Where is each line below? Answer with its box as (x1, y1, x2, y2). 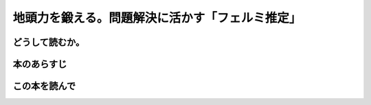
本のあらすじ (12, 58, 67, 70)
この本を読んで (12, 80, 76, 92)
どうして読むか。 (12, 36, 85, 48)
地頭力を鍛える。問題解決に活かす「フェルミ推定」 (12, 10, 302, 25)
